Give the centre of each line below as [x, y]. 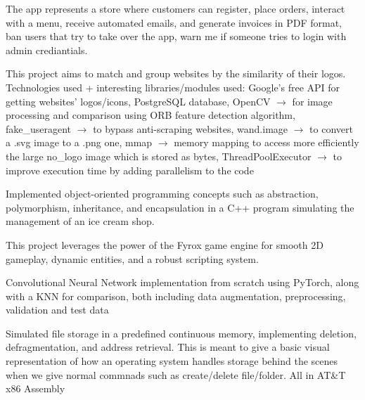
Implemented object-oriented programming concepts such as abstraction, [162, 194]
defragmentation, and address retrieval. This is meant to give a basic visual [168, 347]
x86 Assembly [36, 388]
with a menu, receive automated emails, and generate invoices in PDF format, [174, 22]
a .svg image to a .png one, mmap [79, 142]
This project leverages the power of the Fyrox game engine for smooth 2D [165, 244]
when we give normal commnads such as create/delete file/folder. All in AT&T [176, 374]
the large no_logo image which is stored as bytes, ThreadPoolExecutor [159, 156]
